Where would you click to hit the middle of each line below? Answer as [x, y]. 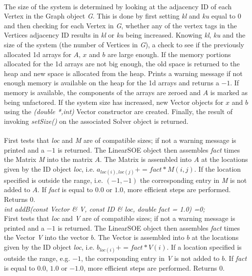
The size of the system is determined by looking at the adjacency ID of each [118, 6]
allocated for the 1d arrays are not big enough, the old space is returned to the [122, 64]
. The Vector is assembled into [139, 237]
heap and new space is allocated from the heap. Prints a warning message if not [123, 73]
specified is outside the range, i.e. [53, 180]
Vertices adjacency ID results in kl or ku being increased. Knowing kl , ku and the [125, 35]
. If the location [218, 168]
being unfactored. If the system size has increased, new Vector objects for [114, 102]
